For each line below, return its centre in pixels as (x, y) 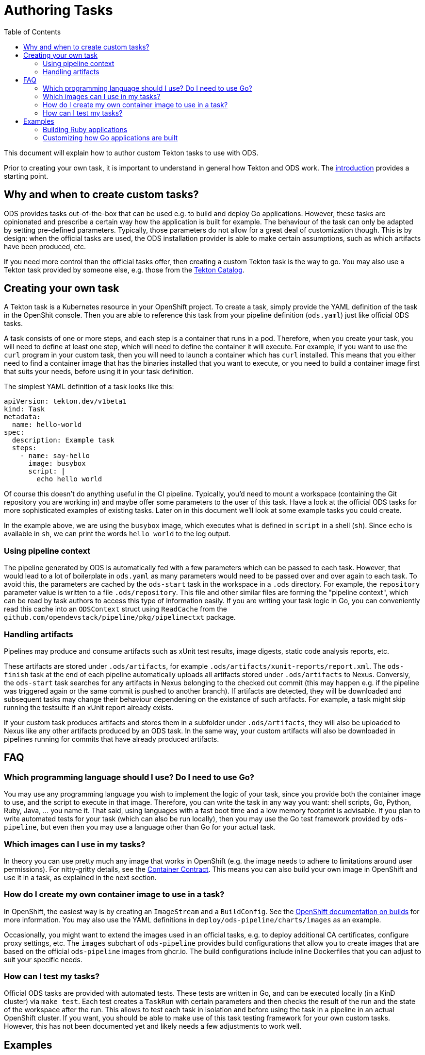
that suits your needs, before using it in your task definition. (99, 372)
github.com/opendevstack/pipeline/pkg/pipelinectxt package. (120, 617)
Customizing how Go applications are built (110, 137)
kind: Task (25, 409)
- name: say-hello (55, 456)
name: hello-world (47, 425)
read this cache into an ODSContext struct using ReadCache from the (115, 609)
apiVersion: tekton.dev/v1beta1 (65, 401)
